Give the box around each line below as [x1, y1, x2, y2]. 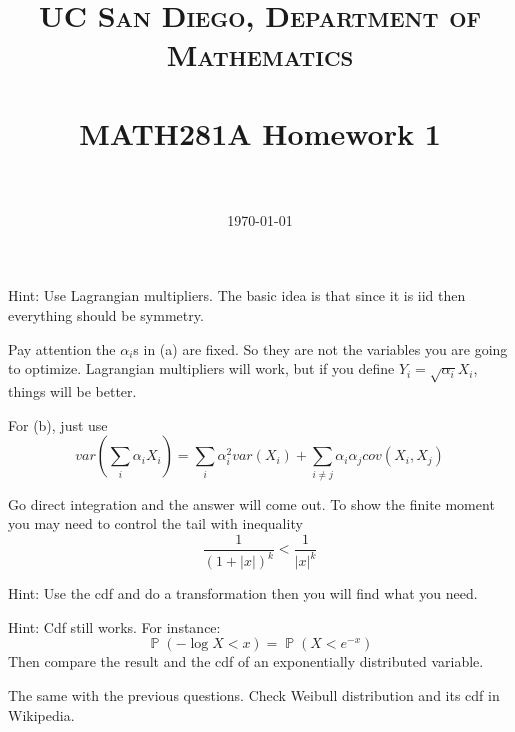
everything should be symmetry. [8, 305, 204, 326]
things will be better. [8, 381, 137, 402]
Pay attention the [8, 338, 116, 359]
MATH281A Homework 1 [79, 112, 441, 153]
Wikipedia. [8, 704, 75, 725]
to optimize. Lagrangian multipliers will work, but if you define [8, 358, 395, 379]
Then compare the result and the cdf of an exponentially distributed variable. [8, 651, 484, 672]
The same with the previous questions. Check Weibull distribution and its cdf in [8, 684, 500, 705]
